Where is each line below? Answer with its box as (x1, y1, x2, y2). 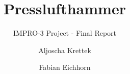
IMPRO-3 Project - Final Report (13, 28, 117, 38)
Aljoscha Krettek (38, 44, 91, 55)
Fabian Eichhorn (39, 62, 91, 72)
